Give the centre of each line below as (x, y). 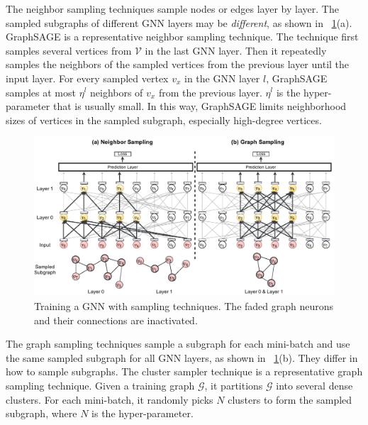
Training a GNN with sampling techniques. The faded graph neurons (184, 305)
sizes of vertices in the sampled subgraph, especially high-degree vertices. (164, 120)
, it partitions (234, 385)
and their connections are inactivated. (116, 320)
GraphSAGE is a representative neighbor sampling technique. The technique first (182, 37)
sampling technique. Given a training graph (100, 385)
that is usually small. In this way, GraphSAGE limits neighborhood (200, 106)
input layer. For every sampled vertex (87, 78)
